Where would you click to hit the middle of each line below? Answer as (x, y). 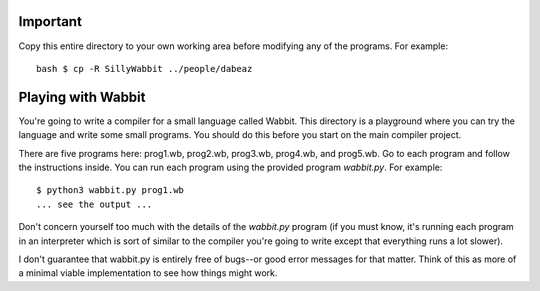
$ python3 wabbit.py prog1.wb (110, 190)
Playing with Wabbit (82, 96)
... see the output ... (94, 204)
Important (50, 21)
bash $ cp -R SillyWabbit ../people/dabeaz (144, 68)
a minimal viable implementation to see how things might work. (148, 273)
